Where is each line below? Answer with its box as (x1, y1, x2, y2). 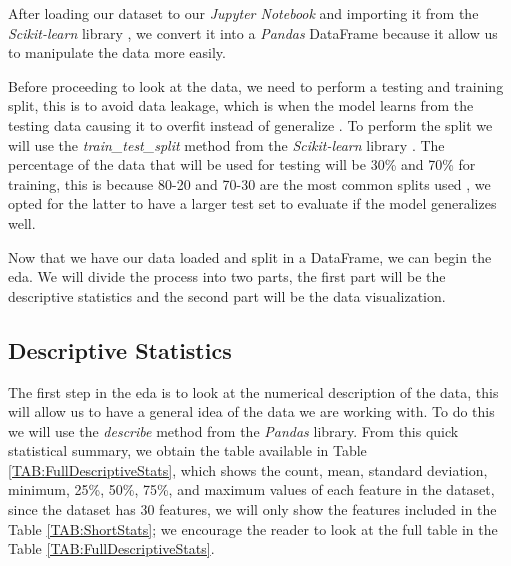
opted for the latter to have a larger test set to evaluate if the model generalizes (8, 193, 497, 214)
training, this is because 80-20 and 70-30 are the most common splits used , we (8, 173, 491, 194)
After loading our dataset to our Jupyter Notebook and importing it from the (8, 3, 479, 23)
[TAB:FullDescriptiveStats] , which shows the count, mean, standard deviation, (8, 459, 488, 480)
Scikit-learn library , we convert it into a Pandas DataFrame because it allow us (8, 22, 498, 43)
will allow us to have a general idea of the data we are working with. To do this (8, 401, 495, 422)
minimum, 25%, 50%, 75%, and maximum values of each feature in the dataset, (8, 479, 495, 500)
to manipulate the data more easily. (8, 42, 226, 63)
